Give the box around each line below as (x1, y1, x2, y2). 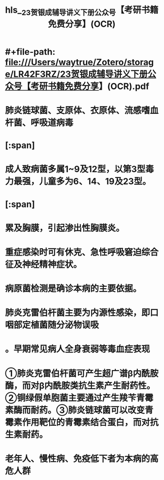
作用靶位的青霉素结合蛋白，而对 (22, 416, 150, 428)
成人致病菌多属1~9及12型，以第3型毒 (5, 164, 154, 175)
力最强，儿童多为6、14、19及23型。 (5, 176, 151, 187)
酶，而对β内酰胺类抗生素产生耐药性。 (5, 380, 156, 391)
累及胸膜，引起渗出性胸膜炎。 (5, 222, 125, 234)
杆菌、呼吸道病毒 (5, 117, 74, 128)
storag (127, 57, 154, 67)
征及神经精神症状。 (5, 259, 82, 270)
